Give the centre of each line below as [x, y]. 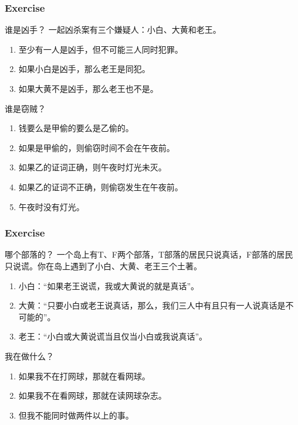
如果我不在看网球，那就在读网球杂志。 [92, 395]
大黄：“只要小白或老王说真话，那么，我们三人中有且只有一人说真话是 [152, 305]
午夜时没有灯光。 [51, 206]
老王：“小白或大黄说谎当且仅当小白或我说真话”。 [113, 336]
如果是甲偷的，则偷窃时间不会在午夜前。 [96, 147]
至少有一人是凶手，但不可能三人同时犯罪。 [101, 49]
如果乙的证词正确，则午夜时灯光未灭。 [92, 167]
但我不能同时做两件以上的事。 [76, 415]
